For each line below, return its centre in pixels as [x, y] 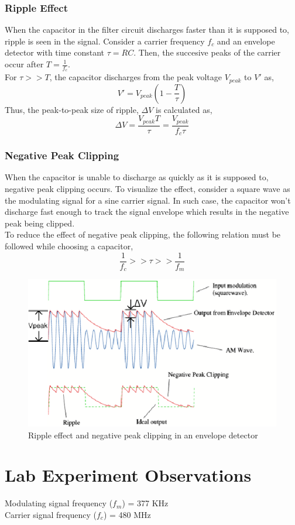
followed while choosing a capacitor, [69, 246]
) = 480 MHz [127, 514]
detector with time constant [55, 52]
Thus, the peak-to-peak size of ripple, [72, 109]
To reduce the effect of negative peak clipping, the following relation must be [143, 234]
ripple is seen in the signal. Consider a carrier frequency [105, 41]
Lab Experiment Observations [128, 475]
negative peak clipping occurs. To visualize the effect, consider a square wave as [147, 189]
